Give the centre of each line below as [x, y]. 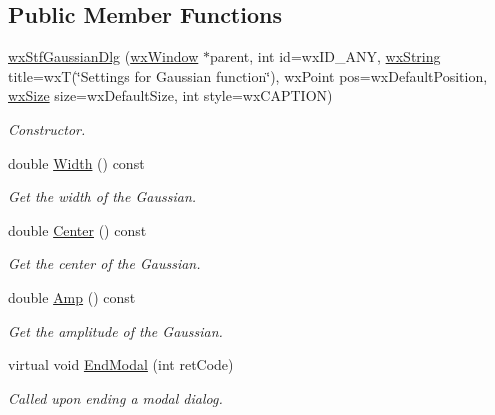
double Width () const [76, 162]
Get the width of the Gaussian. [102, 196]
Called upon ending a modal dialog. [115, 397]
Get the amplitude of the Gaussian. [115, 330]
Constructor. [47, 128]
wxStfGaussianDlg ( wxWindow [103, 56]
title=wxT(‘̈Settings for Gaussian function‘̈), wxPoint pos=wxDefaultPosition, [248, 75]
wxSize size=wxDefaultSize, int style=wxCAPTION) [170, 95]
